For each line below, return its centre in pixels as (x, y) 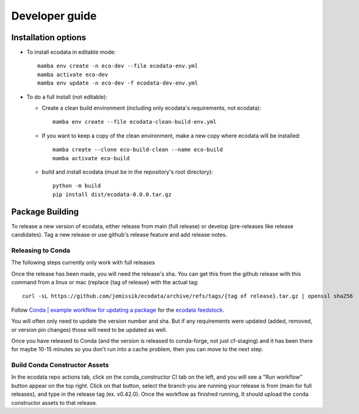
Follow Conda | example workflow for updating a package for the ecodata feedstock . (118, 310)
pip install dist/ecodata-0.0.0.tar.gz (112, 194)
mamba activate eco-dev (73, 74)
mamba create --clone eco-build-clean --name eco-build (138, 150)
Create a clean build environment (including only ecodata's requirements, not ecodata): (151, 108)
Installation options (49, 37)
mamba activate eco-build (91, 158)
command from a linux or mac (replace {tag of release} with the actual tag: (105, 282)
